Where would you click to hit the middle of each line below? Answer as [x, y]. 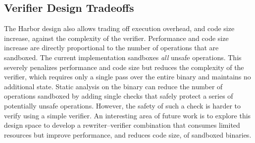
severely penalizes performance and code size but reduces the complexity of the [124, 67]
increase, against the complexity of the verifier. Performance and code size [116, 38]
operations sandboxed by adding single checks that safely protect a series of [119, 96]
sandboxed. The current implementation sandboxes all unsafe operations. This [123, 57]
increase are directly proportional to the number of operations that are [111, 48]
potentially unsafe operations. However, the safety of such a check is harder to [123, 105]
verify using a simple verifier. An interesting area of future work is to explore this [127, 115]
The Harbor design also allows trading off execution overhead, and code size [119, 28]
